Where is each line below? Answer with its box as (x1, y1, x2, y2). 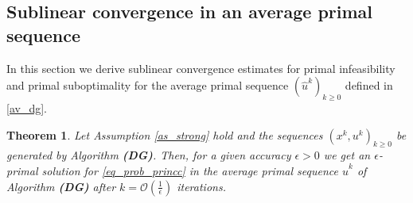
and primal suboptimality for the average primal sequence (6, 77, 289, 94)
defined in (345, 77, 393, 94)
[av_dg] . (6, 99, 47, 116)
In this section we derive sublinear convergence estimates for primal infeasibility (6, 59, 395, 76)
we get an (323, 147, 371, 163)
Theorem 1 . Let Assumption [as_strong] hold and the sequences (6, 126, 323, 143)
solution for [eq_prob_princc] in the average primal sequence (41, 162, 338, 178)
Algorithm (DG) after (6, 178, 116, 194)
